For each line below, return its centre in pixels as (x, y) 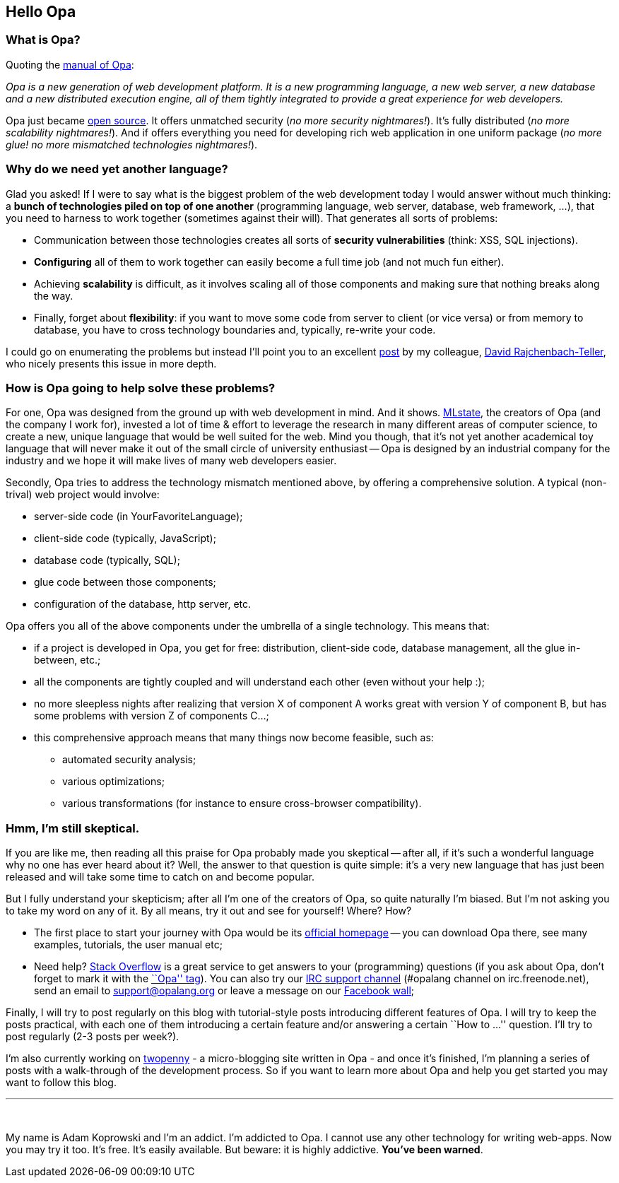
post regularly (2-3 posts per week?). (93, 1037)
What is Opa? (43, 40)
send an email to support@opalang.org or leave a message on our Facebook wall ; (224, 991)
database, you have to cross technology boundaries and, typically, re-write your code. (235, 329)
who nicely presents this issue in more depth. (111, 363)
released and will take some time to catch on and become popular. (160, 877)
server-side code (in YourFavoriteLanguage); (138, 517)
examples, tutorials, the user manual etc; (128, 945)
